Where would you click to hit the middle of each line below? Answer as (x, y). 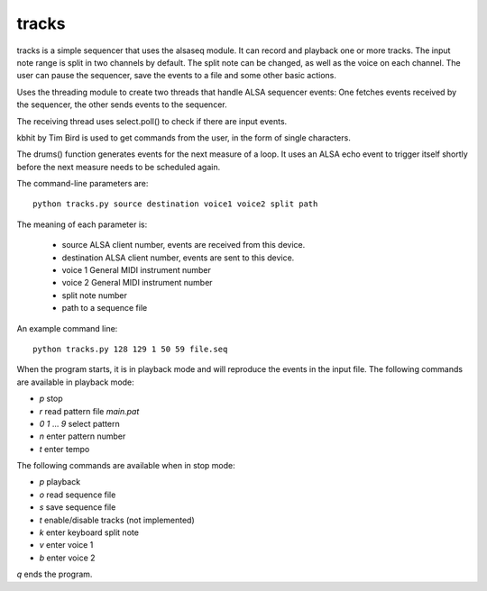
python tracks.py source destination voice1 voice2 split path (175, 204)
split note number (95, 295)
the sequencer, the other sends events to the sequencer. (122, 105)
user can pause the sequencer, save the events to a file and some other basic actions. (177, 76)
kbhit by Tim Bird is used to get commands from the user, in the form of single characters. (184, 137)
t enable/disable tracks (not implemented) (117, 520)
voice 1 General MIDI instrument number (137, 270)
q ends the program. (55, 574)
